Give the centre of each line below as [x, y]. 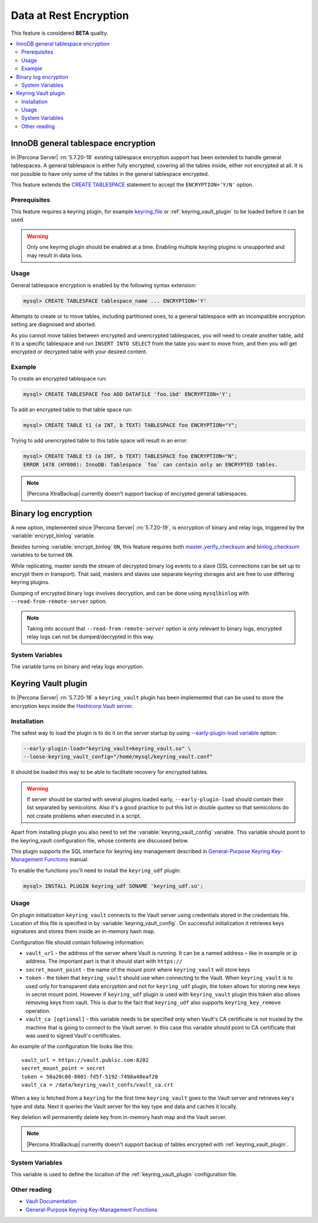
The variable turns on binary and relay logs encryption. [77, 667]
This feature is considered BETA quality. [59, 33]
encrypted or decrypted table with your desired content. [79, 352]
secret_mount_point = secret [63, 1068]
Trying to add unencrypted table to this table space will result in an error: [99, 441]
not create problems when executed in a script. [84, 816]
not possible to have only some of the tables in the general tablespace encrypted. [110, 173]
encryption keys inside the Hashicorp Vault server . [72, 706]
